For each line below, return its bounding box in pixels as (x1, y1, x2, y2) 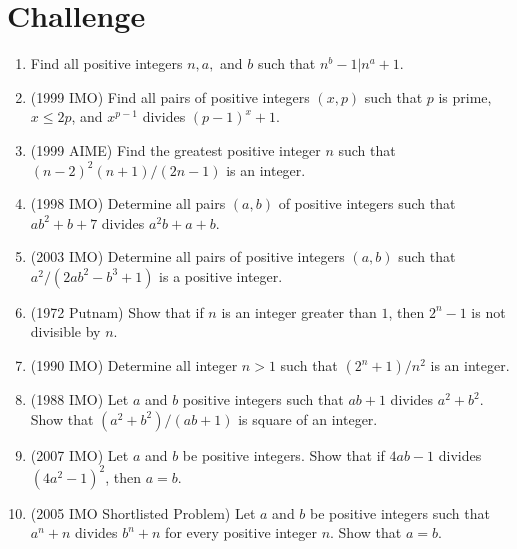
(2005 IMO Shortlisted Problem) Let (30, 502, 256, 523)
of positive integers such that (278, 193, 456, 214)
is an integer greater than (221, 301, 377, 322)
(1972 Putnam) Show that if (30, 301, 204, 322)
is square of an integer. (238, 408, 378, 429)
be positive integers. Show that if (182, 444, 385, 465)
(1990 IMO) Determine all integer (30, 355, 238, 376)
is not (471, 301, 506, 322)
